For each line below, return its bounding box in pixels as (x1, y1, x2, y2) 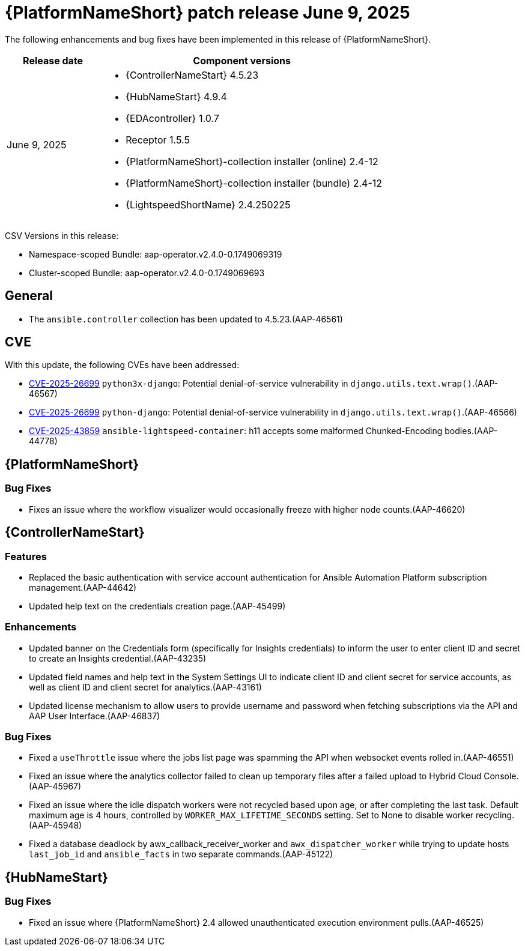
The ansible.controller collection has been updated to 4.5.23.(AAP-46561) (29, 313, 343, 324)
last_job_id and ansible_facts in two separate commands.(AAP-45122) (29, 849, 333, 860)
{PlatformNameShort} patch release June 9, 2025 (5, 2, 410, 23)
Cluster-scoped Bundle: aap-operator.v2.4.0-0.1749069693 (29, 267, 265, 278)
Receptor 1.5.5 (126, 133, 190, 146)
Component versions (193, 54, 291, 67)
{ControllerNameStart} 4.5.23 (126, 68, 259, 81)
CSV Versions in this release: (5, 230, 119, 241)
